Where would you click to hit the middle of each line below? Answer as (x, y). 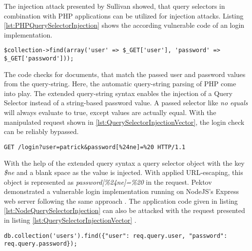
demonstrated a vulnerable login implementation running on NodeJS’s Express (121, 191)
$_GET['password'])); (39, 59)
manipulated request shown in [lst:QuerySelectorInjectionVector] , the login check (124, 122)
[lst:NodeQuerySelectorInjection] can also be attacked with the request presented (125, 210)
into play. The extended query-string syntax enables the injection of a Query (118, 93)
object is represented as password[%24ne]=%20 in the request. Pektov (108, 182)
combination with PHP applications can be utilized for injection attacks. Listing (124, 15)
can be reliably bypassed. (41, 131)
